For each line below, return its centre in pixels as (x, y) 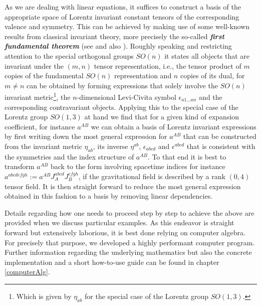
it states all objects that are (207, 55)
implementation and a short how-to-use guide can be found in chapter (112, 262)
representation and (143, 75)
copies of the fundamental (44, 75)
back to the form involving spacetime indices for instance (138, 166)
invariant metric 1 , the (38, 96)
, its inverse (110, 146)
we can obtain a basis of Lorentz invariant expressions (174, 126)
